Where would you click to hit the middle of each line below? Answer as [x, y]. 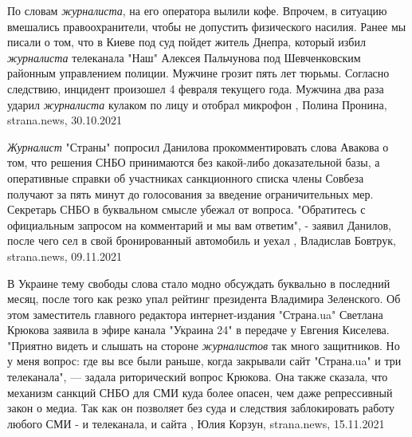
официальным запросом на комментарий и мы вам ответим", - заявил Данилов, [199, 224]
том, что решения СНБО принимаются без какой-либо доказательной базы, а [194, 162]
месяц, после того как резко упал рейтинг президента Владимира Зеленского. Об [204, 299]
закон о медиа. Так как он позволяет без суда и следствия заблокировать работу [201, 408]
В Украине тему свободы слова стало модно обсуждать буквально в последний [199, 283]
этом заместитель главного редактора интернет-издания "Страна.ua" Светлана [195, 314]
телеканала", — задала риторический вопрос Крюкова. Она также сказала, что [198, 377]
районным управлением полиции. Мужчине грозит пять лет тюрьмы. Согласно [198, 73]
